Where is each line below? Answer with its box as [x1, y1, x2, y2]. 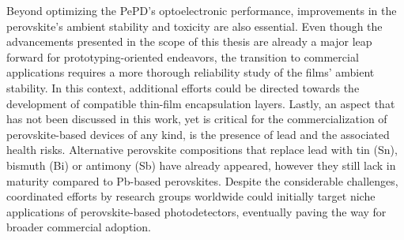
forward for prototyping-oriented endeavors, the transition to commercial [6, 48, 359, 65]
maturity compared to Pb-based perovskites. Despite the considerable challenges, [6, 172, 398, 189]
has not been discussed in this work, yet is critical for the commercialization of [6, 111, 387, 127]
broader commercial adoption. [6, 219, 151, 235]
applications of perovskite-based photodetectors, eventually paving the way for [6, 203, 387, 219]
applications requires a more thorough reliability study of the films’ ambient [6, 64, 375, 81]
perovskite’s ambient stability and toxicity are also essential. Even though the [6, 17, 383, 34]
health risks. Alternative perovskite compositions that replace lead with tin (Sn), [6, 141, 398, 158]
